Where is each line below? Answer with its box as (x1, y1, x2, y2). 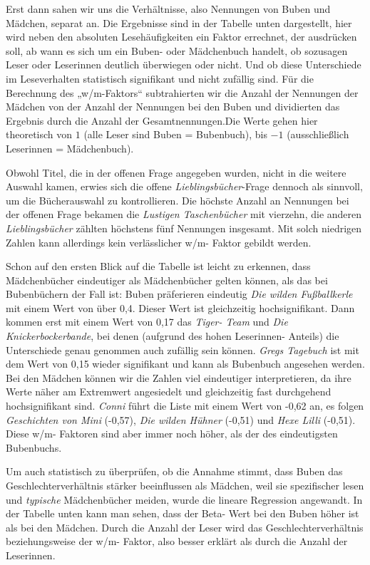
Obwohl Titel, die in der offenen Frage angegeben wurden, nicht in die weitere (6, 165, 346, 180)
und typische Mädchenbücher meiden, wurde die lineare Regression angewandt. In (6, 492, 363, 507)
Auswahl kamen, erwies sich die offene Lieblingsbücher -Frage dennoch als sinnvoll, (6, 179, 363, 194)
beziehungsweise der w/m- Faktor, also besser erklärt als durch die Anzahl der (6, 534, 348, 549)
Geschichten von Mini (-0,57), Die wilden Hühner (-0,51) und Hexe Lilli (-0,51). (6, 412, 356, 427)
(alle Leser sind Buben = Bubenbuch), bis (83, 127, 267, 142)
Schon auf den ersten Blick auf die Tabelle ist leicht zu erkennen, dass (6, 259, 311, 274)
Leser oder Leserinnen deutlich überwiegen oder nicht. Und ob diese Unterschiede (6, 57, 361, 72)
